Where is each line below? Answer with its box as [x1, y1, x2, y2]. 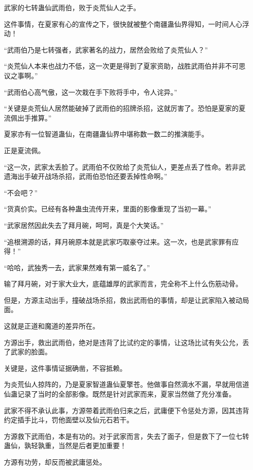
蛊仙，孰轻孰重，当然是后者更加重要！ [4, 440, 126, 451]
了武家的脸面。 [4, 347, 52, 357]
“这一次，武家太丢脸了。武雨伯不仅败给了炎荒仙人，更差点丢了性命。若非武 [4, 161, 246, 172]
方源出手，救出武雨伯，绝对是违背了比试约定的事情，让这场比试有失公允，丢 [4, 337, 249, 347]
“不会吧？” [4, 187, 38, 197]
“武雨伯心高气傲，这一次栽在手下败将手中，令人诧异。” [4, 87, 178, 97]
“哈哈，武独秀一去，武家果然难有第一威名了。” [4, 262, 150, 272]
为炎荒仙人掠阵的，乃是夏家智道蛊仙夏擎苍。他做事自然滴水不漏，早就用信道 [4, 379, 249, 389]
